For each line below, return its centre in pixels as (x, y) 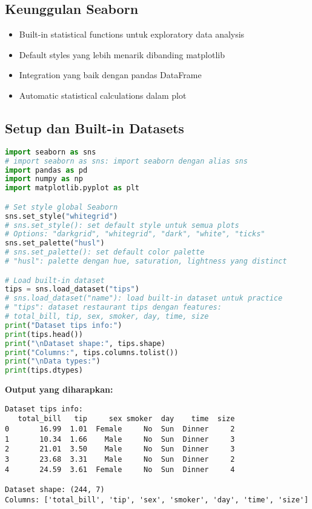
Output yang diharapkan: (59, 389)
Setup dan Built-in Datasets (95, 128)
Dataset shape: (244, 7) (55, 490)
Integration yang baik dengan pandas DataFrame (110, 75)
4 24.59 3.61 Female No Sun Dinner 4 (120, 469)
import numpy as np (44, 179)
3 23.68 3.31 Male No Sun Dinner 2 (120, 460)
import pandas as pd (46, 170)
